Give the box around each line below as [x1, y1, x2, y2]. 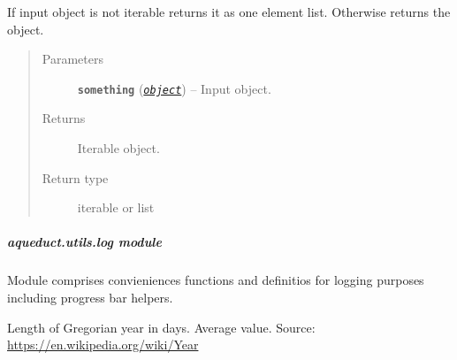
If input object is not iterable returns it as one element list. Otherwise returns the [7, 3, 451, 20]
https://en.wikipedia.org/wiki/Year [7, 335, 199, 354]
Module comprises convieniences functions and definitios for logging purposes [7, 271, 424, 289]
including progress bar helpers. [7, 287, 173, 306]
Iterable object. [77, 139, 160, 157]
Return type [42, 168, 109, 187]
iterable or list [77, 198, 155, 217]
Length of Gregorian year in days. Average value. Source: [7, 318, 316, 336]
